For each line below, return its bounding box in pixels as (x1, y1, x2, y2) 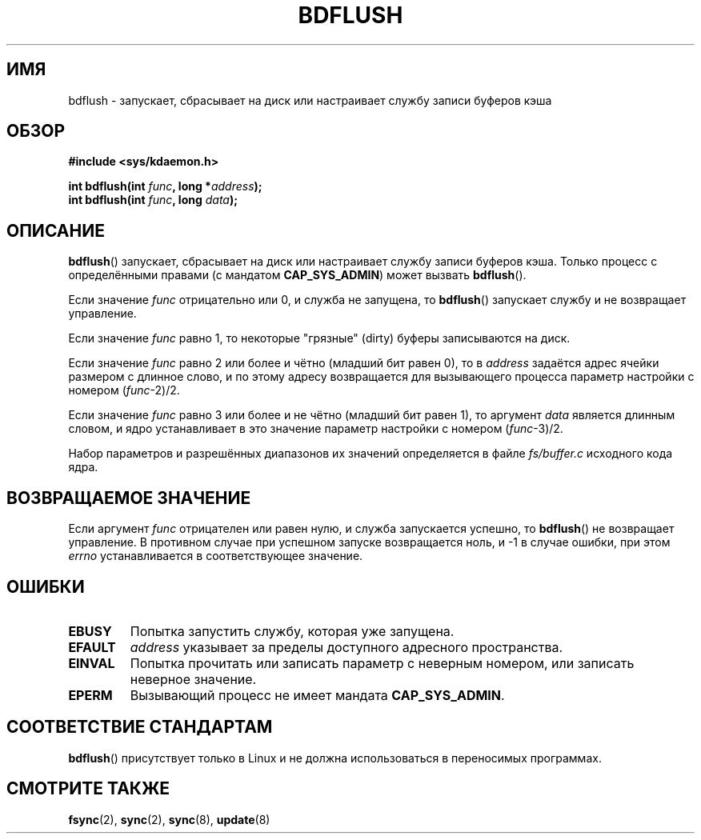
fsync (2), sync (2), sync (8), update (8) (68, 812, 270, 826)
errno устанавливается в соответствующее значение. (68, 549, 363, 563)
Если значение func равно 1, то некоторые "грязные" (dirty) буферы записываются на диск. (68, 331, 571, 346)
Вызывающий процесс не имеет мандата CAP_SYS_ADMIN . (130, 686, 505, 703)
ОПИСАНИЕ (6, 220, 105, 241)
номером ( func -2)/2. (68, 383, 180, 398)
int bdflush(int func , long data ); (68, 193, 238, 207)
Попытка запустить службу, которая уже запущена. (130, 622, 455, 639)
